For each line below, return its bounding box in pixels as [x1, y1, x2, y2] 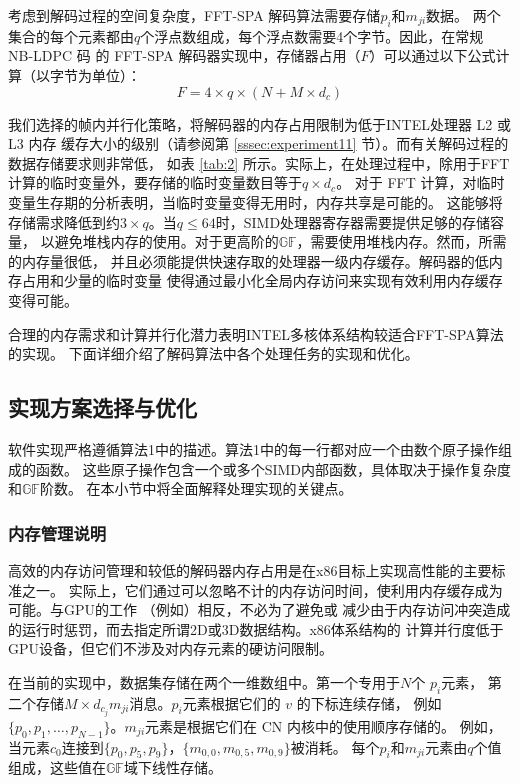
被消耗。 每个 [290, 736, 380, 757]
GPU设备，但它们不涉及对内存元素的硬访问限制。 [8, 638, 334, 659]
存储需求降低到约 [8, 211, 120, 232]
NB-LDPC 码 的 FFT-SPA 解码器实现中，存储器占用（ [8, 45, 361, 66]
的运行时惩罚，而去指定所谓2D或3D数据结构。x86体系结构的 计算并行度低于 [8, 618, 504, 639]
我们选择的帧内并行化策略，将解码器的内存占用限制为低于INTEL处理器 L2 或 [8, 113, 512, 134]
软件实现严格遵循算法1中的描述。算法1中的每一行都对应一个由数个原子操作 [8, 438, 498, 459]
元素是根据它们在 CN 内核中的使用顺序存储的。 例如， [145, 715, 502, 736]
